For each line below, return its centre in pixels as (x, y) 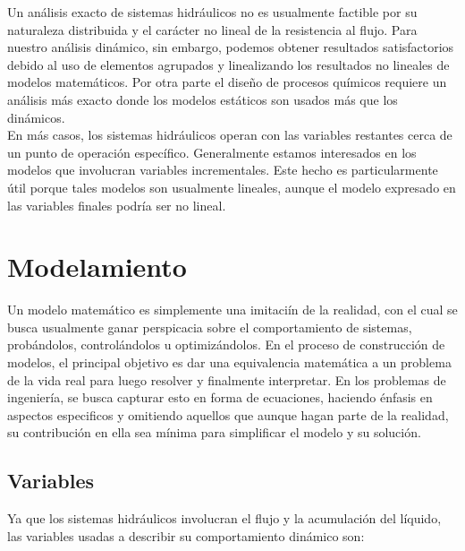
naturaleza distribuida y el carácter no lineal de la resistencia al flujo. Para (212, 29)
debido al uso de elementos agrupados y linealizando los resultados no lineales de (228, 64)
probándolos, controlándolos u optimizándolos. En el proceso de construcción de (226, 344)
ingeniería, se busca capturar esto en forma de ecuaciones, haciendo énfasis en (220, 397)
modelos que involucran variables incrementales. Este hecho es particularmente (223, 170)
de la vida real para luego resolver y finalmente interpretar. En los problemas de (227, 379)
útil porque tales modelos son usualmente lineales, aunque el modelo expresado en (232, 187)
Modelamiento (97, 267)
